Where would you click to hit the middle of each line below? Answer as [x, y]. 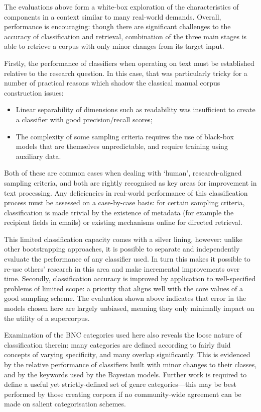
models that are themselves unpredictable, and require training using [122, 146]
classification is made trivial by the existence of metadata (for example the [119, 212]
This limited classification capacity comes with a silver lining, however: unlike [123, 239]
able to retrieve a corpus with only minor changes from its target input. [114, 46]
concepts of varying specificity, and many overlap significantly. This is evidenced [127, 354]
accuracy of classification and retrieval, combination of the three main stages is [125, 36]
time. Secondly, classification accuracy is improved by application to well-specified [130, 278]
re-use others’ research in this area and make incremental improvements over [122, 268]
